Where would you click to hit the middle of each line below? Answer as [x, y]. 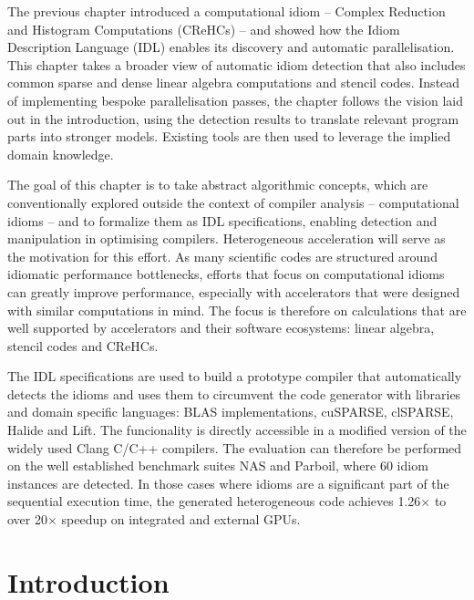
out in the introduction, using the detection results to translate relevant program [233, 118]
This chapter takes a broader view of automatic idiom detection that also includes [237, 64]
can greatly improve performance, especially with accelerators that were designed [234, 291]
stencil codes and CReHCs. [83, 345]
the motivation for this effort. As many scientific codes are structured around [222, 256]
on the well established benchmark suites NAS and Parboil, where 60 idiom [218, 466]
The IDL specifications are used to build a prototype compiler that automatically [235, 376]
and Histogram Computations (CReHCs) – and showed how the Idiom [204, 29]
